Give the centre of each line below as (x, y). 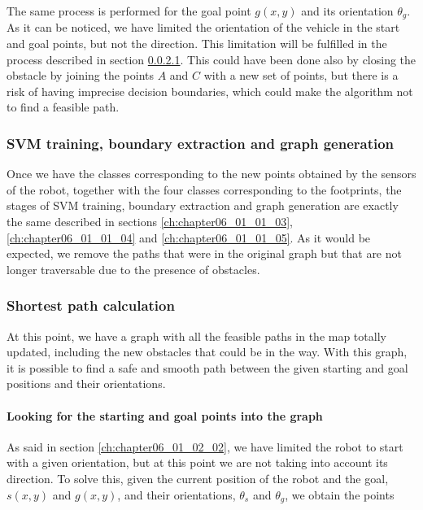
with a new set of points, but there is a (301, 75)
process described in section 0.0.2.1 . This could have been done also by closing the (211, 59)
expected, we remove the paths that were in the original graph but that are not (204, 253)
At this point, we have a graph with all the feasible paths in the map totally (196, 336)
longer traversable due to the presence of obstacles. (133, 269)
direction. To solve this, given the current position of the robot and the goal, (198, 478)
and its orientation (347, 11)
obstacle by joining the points (81, 75)
